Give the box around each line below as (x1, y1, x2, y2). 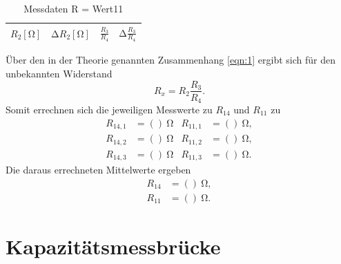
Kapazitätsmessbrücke (6, 232, 221, 260)
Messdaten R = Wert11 (23, 1, 124, 15)
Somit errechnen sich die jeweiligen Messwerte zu (6, 102, 213, 117)
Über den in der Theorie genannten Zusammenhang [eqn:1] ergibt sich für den (6, 53, 335, 67)
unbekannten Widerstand (6, 66, 113, 80)
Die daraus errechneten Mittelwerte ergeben (6, 162, 191, 177)
